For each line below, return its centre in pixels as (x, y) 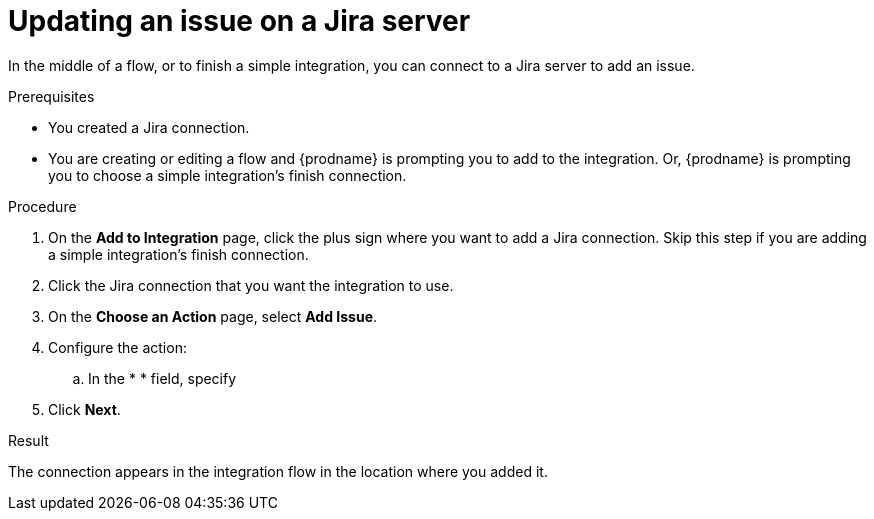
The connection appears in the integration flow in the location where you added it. (278, 471)
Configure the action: (117, 347)
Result (28, 440)
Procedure (42, 206)
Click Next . (84, 409)
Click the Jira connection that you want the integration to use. (251, 285)
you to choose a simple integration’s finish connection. (227, 175)
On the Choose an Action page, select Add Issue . (213, 316)
